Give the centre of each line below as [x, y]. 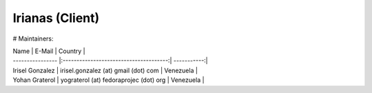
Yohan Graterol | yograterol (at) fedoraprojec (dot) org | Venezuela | [108, 80]
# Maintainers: [33, 39]
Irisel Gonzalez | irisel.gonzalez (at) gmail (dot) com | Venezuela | [105, 70]
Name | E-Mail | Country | [49, 51]
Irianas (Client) [56, 18]
